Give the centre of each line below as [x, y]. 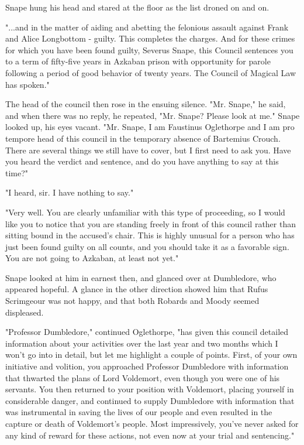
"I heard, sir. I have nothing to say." [70, 192]
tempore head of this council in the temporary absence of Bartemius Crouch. [143, 138]
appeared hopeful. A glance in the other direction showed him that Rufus [137, 289]
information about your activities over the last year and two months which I [142, 343]
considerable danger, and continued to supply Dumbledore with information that [150, 400]
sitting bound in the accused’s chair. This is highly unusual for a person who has [150, 235]
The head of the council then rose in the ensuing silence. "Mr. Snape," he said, [146, 104]
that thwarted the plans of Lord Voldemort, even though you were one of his [143, 377]
